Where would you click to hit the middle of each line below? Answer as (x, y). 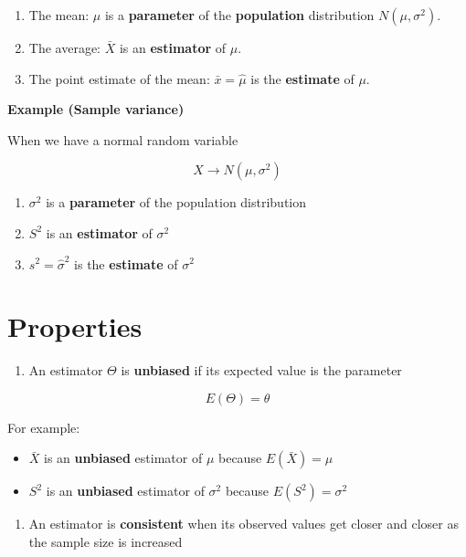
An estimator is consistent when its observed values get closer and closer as (244, 524)
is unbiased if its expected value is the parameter (261, 370)
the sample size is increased (106, 542)
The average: (64, 47)
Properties (75, 326)
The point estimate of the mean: (119, 78)
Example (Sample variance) (96, 109)
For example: (44, 427)
